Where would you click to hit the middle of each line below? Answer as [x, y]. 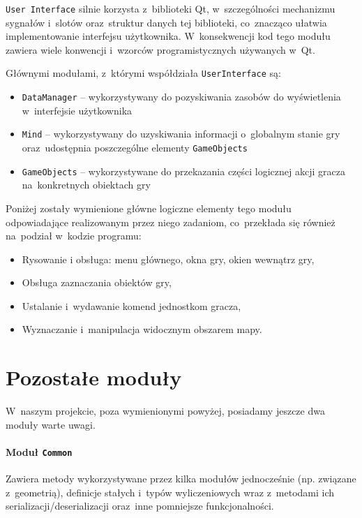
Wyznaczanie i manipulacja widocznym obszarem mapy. [142, 329]
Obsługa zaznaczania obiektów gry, [97, 282]
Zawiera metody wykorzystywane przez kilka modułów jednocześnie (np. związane [181, 479]
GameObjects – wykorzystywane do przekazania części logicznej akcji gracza [183, 171]
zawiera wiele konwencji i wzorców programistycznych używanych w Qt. [160, 49]
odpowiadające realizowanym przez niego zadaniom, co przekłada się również [171, 222]
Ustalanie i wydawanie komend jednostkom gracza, [131, 305]
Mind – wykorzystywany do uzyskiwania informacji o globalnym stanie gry [181, 134]
